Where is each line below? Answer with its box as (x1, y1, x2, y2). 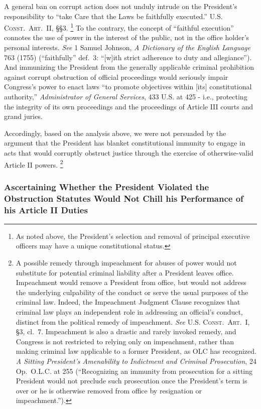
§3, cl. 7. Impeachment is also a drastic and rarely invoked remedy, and (16, 326, 236, 337)
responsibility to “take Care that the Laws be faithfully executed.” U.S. (4, 11, 223, 21)
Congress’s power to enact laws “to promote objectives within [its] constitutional (4, 81, 252, 92)
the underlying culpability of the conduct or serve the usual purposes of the (16, 287, 248, 297)
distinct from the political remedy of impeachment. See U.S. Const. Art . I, (16, 316, 250, 327)
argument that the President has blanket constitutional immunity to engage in (4, 138, 245, 148)
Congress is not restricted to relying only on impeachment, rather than (16, 336, 234, 346)
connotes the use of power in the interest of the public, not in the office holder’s (4, 32, 249, 43)
